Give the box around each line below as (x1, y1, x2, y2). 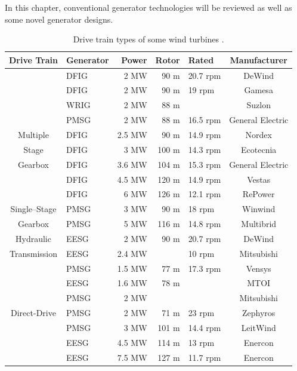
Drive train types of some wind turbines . (73, 33, 224, 45)
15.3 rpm (188, 158, 221, 170)
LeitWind (241, 321, 276, 333)
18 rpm (188, 203, 215, 215)
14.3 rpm (188, 143, 221, 155)
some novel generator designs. (5, 13, 113, 25)
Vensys (246, 262, 271, 274)
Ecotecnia (241, 143, 277, 155)
